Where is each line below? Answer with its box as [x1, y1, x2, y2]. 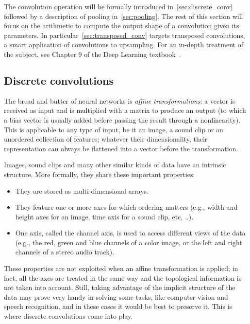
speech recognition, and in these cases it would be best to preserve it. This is [4, 301, 233, 311]
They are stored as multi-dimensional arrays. [15, 185, 149, 196]
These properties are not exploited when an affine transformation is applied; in [4, 263, 238, 273]
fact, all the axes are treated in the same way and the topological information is [4, 272, 242, 283]
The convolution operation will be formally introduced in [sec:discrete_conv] [4, 1, 233, 11]
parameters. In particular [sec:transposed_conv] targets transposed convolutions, [4, 30, 245, 40]
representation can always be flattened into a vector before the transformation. [4, 143, 238, 153]
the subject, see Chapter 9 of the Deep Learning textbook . [4, 49, 181, 59]
